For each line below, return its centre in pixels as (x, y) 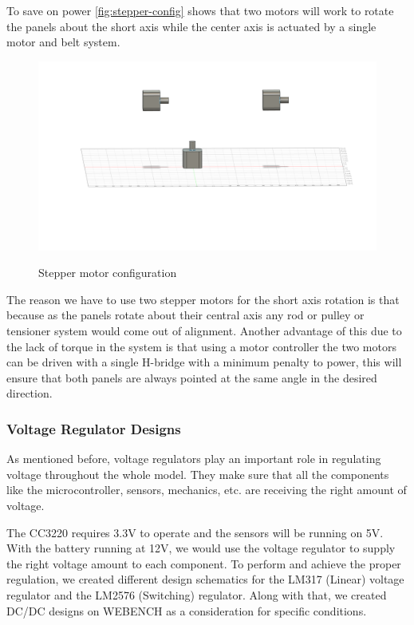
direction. (30, 393)
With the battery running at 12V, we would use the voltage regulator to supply (201, 548)
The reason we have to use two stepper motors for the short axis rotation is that (203, 299)
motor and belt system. (63, 42)
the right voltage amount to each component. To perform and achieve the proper (204, 563)
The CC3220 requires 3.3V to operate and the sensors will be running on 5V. (195, 532)
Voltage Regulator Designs (94, 428)
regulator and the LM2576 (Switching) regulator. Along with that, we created (197, 594)
